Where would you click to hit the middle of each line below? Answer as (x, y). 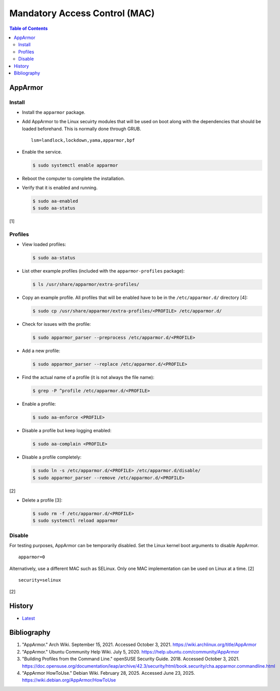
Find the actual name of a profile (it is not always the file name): (88, 377)
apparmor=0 (32, 557)
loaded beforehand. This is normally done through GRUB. (82, 129)
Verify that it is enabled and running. (60, 187)
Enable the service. (42, 151)
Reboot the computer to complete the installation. (74, 178)
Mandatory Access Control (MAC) (82, 13)
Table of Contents (29, 28)
